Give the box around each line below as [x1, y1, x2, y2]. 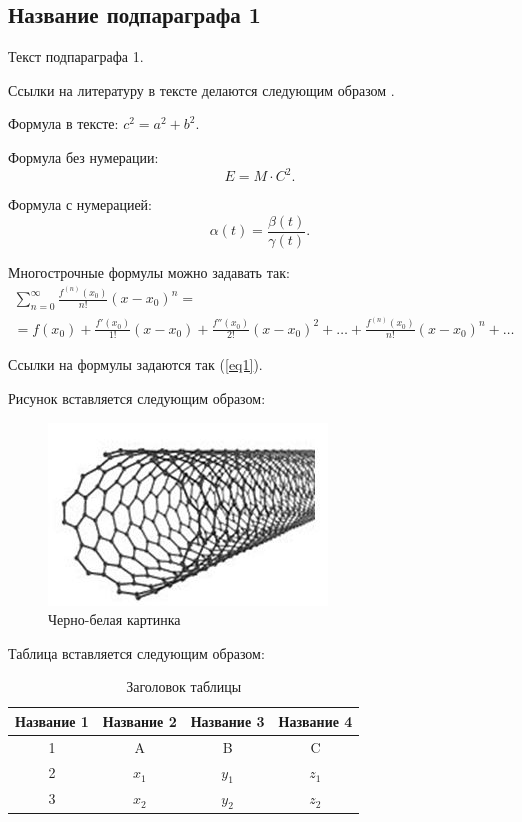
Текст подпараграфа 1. [8, 46, 144, 67]
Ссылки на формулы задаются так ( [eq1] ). [8, 354, 263, 375]
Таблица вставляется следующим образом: [8, 642, 265, 663]
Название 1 [15, 710, 89, 731]
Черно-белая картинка [48, 609, 181, 630]
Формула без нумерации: [8, 146, 159, 167]
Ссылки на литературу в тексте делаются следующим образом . [8, 79, 395, 100]
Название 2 [102, 710, 177, 731]
